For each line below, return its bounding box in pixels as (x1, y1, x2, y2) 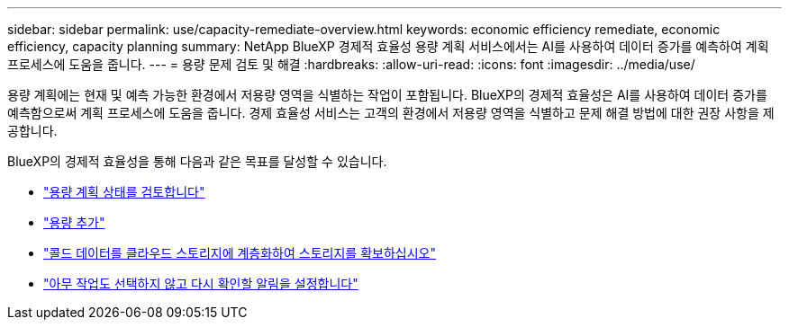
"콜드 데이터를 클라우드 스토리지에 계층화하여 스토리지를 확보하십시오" (43, 245, 436, 261)
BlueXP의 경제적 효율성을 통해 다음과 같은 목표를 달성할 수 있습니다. (7, 154, 387, 169)
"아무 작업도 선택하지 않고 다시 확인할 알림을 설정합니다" (43, 276, 358, 291)
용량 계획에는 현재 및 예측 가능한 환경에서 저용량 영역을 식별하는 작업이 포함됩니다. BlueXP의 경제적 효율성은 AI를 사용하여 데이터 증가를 (7, 87, 767, 102)
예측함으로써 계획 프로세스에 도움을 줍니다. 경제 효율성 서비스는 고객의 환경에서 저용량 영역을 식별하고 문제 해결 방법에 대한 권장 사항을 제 (7, 105, 775, 120)
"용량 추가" (43, 215, 105, 230)
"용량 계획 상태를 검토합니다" (43, 184, 205, 199)
